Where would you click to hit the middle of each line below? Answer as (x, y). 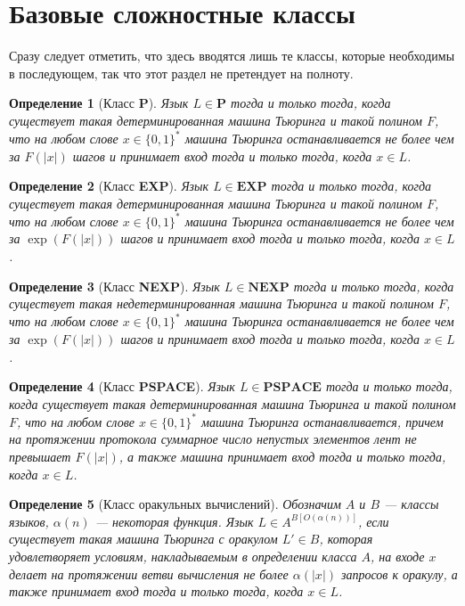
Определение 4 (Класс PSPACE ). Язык (122, 386)
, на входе (398, 556)
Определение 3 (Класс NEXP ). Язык (114, 286)
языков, (29, 521)
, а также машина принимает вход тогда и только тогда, (282, 456)
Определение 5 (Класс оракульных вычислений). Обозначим (175, 504)
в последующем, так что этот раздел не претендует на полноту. (181, 73)
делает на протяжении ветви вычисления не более (149, 573)
